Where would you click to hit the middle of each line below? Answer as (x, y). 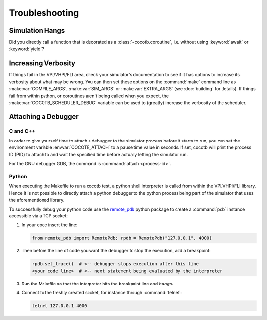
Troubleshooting (44, 13)
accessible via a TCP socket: (38, 216)
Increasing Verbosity (42, 63)
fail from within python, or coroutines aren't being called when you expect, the (89, 96)
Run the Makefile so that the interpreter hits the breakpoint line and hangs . (97, 284)
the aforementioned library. (37, 200)
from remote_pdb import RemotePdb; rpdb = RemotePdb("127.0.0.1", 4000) (122, 238)
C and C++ (22, 131)
